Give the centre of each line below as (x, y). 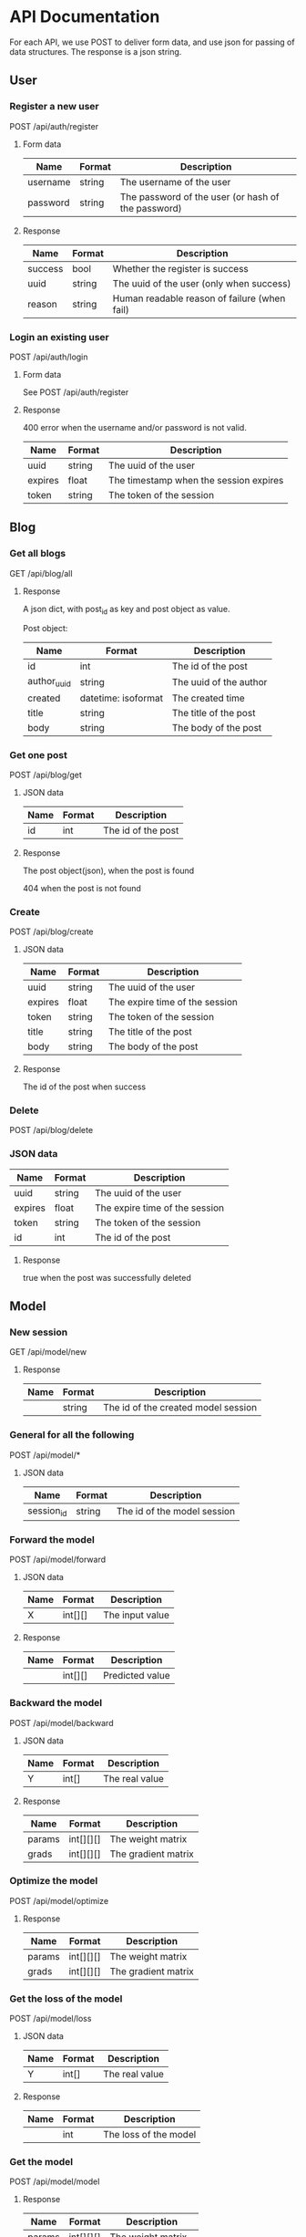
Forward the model (52, 1539)
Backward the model (56, 1703)
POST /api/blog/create (51, 931)
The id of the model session (175, 1512)
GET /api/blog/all (41, 573)
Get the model (41, 2162)
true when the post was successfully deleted (107, 1277)
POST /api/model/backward (61, 1722)
